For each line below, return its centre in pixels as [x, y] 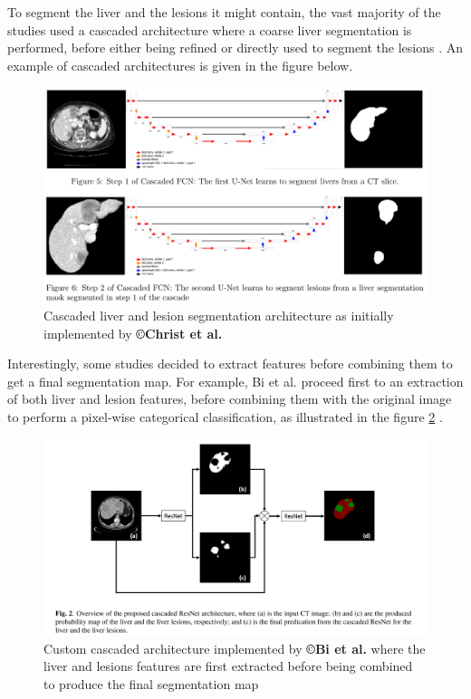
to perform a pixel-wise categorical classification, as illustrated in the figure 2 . [225, 417]
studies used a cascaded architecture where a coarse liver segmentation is [210, 29]
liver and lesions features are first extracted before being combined [228, 666]
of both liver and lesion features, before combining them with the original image [230, 399]
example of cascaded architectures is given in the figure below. [180, 65]
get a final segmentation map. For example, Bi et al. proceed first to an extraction [235, 381]
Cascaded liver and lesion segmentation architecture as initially [219, 316]
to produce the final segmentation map [151, 683]
